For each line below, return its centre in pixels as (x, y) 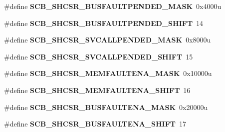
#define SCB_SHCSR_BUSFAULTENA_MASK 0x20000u (106, 107)
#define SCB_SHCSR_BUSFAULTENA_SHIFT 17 (95, 124)
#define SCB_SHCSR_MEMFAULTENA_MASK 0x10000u (108, 73)
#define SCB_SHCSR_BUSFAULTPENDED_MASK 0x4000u (113, 6)
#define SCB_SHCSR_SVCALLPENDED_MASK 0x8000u (108, 40)
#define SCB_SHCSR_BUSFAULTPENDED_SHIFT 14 (104, 23)
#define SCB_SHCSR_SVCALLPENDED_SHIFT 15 (99, 56)
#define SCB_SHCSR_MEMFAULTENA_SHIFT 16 (97, 90)
